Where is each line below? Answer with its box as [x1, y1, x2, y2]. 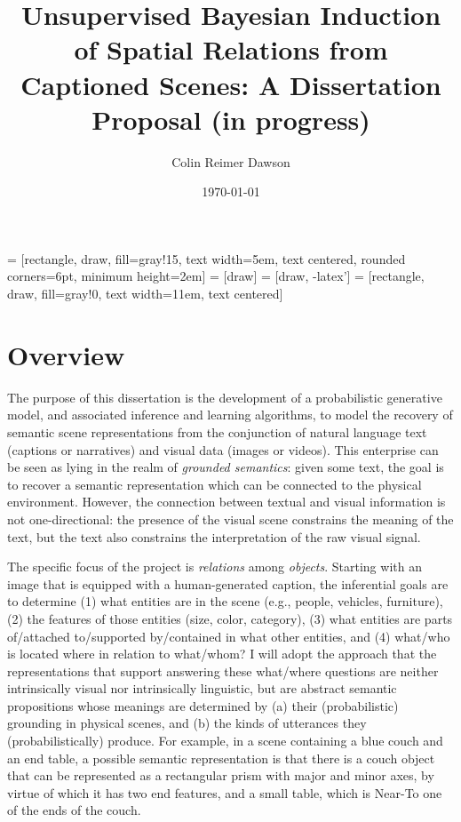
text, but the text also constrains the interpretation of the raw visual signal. [7, 527, 421, 546]
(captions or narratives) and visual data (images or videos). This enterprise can [7, 440, 439, 459]
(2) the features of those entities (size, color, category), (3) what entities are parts [7, 609, 453, 627]
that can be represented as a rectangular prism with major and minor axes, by [7, 766, 434, 785]
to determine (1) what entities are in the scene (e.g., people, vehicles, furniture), [7, 592, 443, 611]
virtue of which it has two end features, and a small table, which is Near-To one [7, 783, 442, 802]
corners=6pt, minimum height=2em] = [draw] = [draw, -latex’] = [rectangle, [7, 267, 425, 285]
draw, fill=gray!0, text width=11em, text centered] [7, 284, 283, 303]
